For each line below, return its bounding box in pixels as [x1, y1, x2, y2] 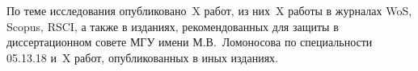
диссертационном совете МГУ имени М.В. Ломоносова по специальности [6, 34, 373, 50]
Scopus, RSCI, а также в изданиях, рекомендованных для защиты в [6, 18, 339, 34]
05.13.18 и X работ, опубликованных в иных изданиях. [6, 49, 279, 65]
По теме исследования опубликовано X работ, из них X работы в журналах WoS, [6, 2, 412, 18]
